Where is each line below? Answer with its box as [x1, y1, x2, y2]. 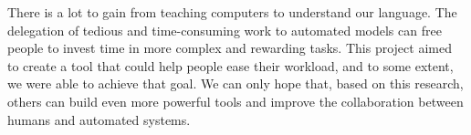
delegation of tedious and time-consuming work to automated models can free [7, 20, 442, 39]
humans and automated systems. [7, 109, 191, 129]
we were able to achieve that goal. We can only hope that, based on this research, [7, 74, 464, 93]
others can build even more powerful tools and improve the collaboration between [7, 91, 464, 110]
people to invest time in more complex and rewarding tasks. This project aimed [7, 38, 452, 57]
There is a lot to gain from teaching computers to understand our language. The [7, 3, 457, 21]
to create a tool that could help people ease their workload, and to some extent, [7, 56, 454, 75]
